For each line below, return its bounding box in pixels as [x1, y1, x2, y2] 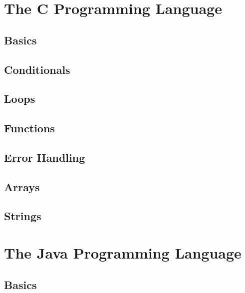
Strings [4, 208, 41, 224]
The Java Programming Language [4, 243, 242, 263]
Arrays [4, 179, 40, 194]
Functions [4, 120, 55, 136]
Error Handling [4, 149, 85, 165]
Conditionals [4, 61, 70, 77]
